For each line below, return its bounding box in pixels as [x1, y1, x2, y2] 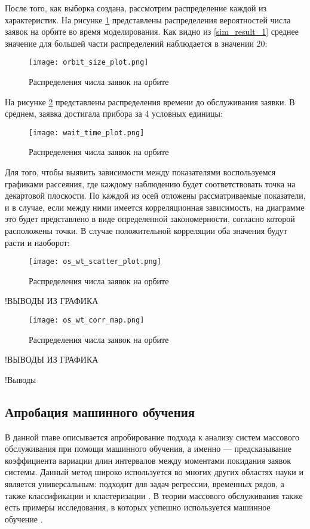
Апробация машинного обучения [5, 402, 195, 421]
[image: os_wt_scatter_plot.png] [29, 257, 161, 266]
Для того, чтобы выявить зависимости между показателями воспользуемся [5, 166, 276, 178]
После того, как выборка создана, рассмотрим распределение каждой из [5, 2, 267, 14]
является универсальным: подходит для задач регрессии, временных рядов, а [5, 478, 284, 490]
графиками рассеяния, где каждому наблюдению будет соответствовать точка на [5, 177, 296, 190]
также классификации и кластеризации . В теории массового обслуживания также [5, 489, 303, 501]
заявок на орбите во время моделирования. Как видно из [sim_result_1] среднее [5, 25, 299, 38]
